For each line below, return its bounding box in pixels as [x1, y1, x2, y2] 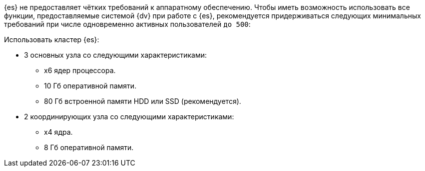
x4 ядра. [44, 128, 73, 136]
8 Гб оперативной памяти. [44, 143, 134, 152]
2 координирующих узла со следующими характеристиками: [24, 112, 234, 121]
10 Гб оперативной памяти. [44, 82, 137, 90]
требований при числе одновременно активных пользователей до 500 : [4, 20, 251, 28]
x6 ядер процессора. [44, 66, 116, 75]
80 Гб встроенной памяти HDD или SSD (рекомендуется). [44, 97, 241, 105]
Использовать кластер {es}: [4, 35, 99, 44]
